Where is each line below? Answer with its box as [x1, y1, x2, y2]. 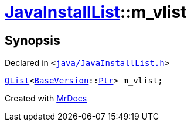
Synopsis [5, 33, 60, 48]
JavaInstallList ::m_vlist [5, 2, 187, 22]
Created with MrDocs [5, 93, 87, 104]
